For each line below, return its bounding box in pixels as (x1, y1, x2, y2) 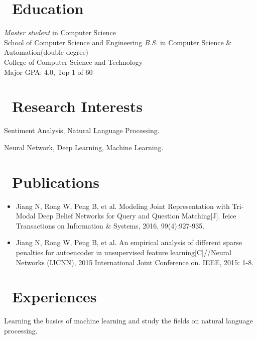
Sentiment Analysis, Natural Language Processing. (4, 125, 160, 136)
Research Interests (12, 96, 143, 117)
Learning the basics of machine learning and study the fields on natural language (4, 315, 253, 326)
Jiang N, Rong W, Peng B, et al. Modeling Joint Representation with (16, 200, 230, 211)
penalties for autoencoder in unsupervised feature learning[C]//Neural (16, 247, 231, 257)
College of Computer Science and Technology (4, 56, 143, 67)
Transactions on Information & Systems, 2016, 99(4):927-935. (16, 220, 205, 231)
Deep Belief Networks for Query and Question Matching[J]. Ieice (38, 210, 236, 221)
